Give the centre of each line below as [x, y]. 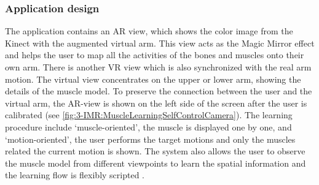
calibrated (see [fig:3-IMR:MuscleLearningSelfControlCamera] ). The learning [149, 115]
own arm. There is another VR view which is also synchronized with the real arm [158, 67]
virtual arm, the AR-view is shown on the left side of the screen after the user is [156, 103]
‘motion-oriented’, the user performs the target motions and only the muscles [150, 139]
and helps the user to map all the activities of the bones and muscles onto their [155, 55]
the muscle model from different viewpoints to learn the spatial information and [156, 163]
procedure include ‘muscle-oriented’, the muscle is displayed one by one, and [148, 126]
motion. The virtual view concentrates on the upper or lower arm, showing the [153, 79]
